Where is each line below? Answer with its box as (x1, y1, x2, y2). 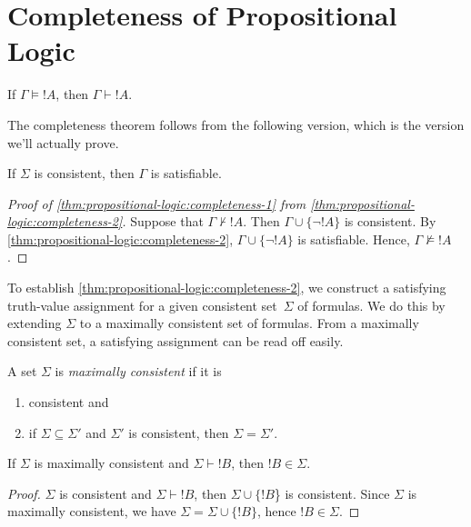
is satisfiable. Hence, (297, 229, 410, 248)
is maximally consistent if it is (55, 362, 222, 381)
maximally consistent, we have (7, 502, 176, 521)
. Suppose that (122, 212, 204, 231)
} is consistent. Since (274, 483, 390, 502)
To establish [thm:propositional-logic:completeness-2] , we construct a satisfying (7, 278, 446, 297)
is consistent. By (344, 212, 436, 231)
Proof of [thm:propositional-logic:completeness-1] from (7, 194, 306, 213)
